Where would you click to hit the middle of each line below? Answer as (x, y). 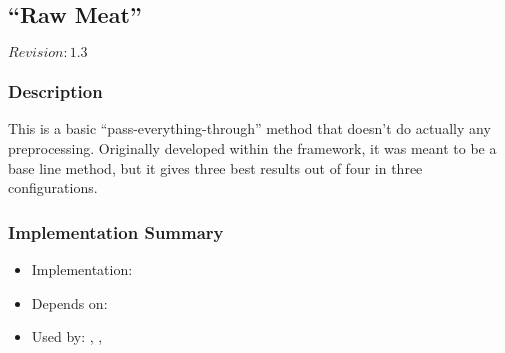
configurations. (53, 187)
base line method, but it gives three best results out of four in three (215, 167)
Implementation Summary (116, 231)
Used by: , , (67, 336)
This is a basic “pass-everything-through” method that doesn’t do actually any (249, 128)
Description (55, 91)
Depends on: (69, 302)
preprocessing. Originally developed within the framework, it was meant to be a (252, 148)
